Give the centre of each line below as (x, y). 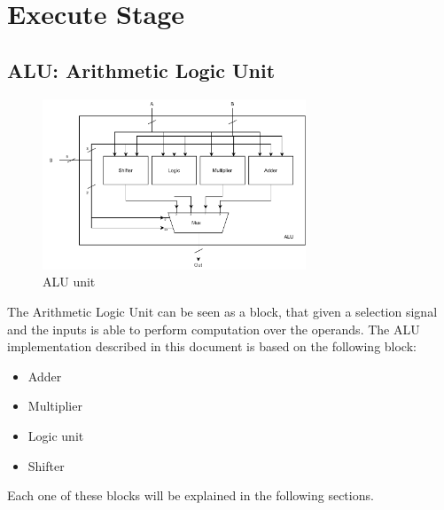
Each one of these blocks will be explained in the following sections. (191, 495)
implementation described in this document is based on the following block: (212, 346)
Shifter (46, 465)
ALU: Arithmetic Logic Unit (141, 70)
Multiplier (55, 406)
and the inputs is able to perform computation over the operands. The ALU (214, 329)
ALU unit (69, 282)
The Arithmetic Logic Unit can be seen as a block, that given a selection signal (222, 311)
